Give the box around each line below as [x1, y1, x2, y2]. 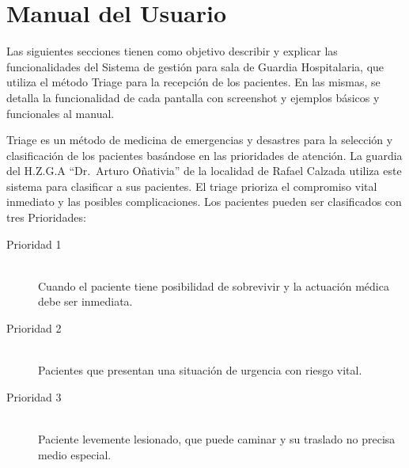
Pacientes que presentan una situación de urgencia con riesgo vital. [38, 362, 362, 379]
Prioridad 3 [6, 388, 62, 405]
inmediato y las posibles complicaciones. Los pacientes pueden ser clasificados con [6, 193, 402, 210]
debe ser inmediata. [38, 293, 133, 310]
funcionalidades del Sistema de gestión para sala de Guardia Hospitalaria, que [6, 58, 384, 74]
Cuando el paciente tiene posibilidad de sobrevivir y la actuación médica [38, 277, 389, 294]
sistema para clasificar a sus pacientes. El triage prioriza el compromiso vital [6, 177, 377, 194]
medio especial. [38, 446, 112, 462]
